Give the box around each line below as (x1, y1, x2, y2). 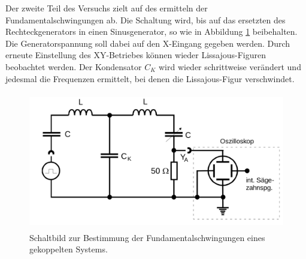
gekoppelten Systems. (29, 243, 108, 255)
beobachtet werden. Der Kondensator (5, 60, 142, 73)
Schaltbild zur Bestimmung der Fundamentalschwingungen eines (29, 231, 265, 243)
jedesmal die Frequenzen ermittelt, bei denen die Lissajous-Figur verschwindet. (5, 72, 295, 85)
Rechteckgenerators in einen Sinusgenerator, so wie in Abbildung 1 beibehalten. (5, 25, 298, 38)
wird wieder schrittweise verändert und (158, 60, 301, 73)
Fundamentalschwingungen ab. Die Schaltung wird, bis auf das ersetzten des (5, 13, 286, 26)
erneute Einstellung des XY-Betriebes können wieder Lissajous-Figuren (5, 49, 266, 61)
